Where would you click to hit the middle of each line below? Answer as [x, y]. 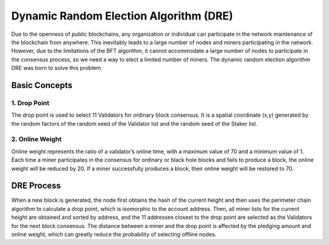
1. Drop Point [30, 103]
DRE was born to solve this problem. [57, 68]
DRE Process [36, 186]
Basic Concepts [42, 85]
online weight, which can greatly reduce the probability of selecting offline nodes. [114, 235]
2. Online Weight [37, 139]
